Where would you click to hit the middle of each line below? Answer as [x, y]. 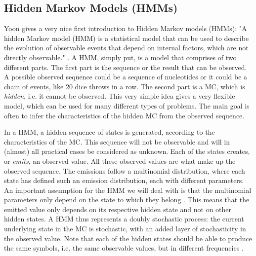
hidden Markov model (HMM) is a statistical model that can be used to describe [127, 38]
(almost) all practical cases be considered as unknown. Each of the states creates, [127, 151]
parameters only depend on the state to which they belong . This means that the [127, 200]
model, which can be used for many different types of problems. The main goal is [127, 105]
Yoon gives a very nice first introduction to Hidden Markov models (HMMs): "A [126, 28]
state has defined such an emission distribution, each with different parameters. [124, 180]
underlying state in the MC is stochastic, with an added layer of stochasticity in [125, 229]
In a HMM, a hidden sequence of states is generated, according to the [109, 132]
